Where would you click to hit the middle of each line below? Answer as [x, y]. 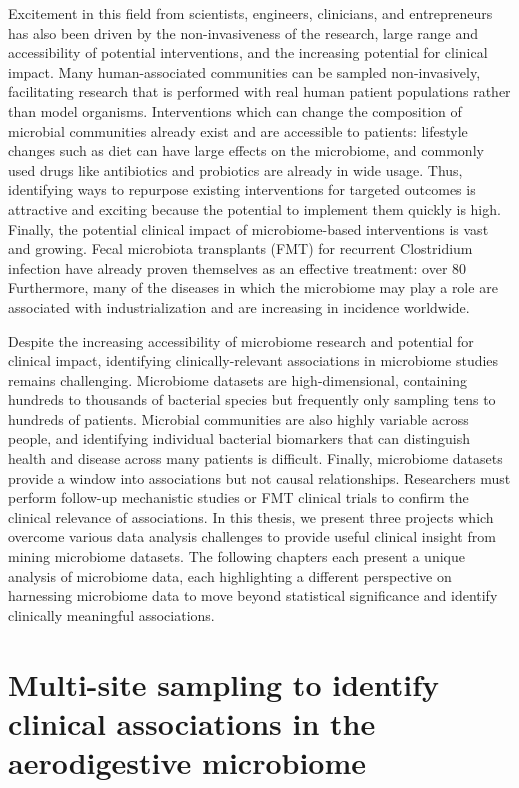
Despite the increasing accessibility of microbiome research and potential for [241, 340]
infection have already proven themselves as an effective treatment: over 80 [237, 267]
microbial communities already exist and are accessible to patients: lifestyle [238, 130]
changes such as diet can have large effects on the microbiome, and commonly [246, 150]
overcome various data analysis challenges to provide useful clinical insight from [252, 536]
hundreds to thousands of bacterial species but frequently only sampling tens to [252, 399]
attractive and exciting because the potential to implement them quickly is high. [254, 208]
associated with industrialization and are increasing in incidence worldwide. [239, 306]
